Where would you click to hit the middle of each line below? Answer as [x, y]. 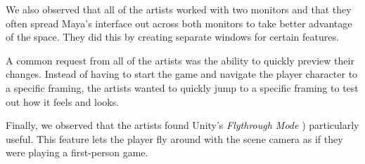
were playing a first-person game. [77, 152]
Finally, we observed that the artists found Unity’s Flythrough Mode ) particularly [182, 125]
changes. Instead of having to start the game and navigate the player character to [182, 74]
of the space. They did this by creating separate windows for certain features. [172, 37]
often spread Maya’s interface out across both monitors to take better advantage [179, 23]
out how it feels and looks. [63, 101]
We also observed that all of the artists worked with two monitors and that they [179, 9]
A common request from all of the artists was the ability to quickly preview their [180, 60]
